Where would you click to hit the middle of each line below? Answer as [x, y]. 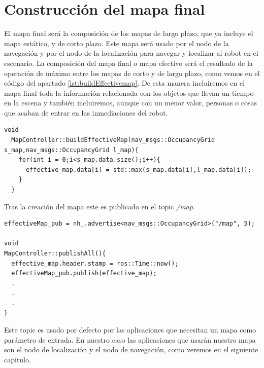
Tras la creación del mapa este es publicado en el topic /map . [100, 206]
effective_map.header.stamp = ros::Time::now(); [95, 263]
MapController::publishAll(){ [55, 253]
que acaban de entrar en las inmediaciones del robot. [86, 112]
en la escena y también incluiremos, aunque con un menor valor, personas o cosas [130, 103]
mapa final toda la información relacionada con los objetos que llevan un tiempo [129, 93]
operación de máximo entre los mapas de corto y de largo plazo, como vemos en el [132, 73]
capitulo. [18, 359]
